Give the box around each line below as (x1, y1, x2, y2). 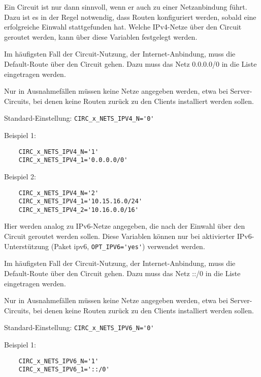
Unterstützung (4, 240, 49, 251)
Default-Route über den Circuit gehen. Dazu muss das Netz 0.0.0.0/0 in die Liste (4, 58, 257, 69)
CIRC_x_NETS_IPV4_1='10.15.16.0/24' (18, 198, 143, 205)
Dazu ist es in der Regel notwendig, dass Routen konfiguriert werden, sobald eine (4, 11, 256, 22)
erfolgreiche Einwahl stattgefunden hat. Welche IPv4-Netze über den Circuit (4, 21, 242, 32)
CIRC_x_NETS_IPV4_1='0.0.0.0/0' (18, 156, 128, 164)
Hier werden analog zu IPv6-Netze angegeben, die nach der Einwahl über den (4, 221, 245, 231)
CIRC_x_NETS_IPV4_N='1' (18, 148, 99, 155)
